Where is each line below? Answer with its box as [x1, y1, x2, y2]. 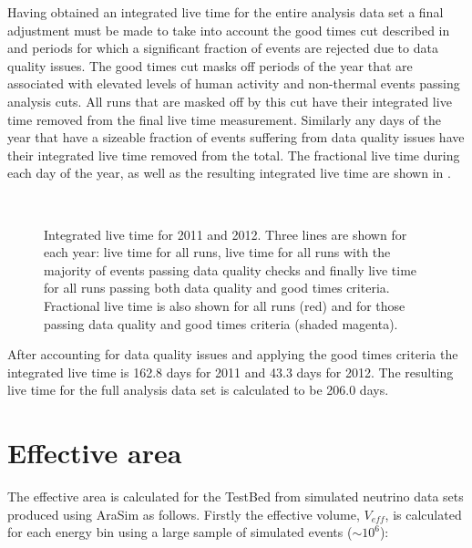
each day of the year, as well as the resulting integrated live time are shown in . [7, 163, 451, 182]
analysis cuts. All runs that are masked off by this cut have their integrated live [7, 91, 452, 110]
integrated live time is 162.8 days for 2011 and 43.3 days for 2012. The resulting [7, 362, 454, 381]
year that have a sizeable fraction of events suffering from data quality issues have [7, 128, 465, 147]
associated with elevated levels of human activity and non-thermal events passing [7, 74, 460, 93]
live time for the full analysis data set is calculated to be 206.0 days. [7, 380, 389, 399]
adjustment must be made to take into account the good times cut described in [7, 20, 450, 39]
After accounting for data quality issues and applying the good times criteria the [7, 345, 458, 364]
